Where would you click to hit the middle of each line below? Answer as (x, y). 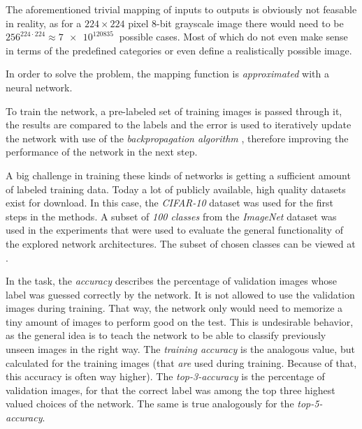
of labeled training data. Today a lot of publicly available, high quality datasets (176, 189)
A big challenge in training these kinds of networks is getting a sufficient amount (178, 175)
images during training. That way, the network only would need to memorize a (174, 308)
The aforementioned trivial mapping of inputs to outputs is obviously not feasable (181, 9)
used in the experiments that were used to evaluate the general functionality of (174, 230)
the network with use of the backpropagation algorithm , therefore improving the (177, 138)
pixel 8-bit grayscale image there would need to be (236, 23)
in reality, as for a (44, 23)
